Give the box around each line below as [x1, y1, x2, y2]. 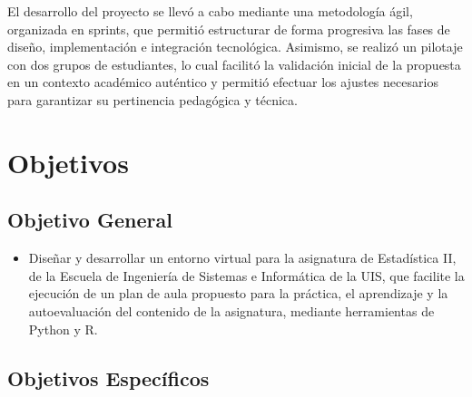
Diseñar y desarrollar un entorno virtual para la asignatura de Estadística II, [28, 248, 457, 267]
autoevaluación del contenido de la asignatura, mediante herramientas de [28, 301, 435, 320]
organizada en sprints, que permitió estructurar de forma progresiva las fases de [7, 19, 450, 38]
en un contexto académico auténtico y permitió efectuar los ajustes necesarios [7, 73, 438, 92]
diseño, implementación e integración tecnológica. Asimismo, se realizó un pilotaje [7, 37, 463, 56]
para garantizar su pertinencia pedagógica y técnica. [7, 90, 298, 109]
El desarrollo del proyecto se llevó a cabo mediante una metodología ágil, [7, 2, 413, 20]
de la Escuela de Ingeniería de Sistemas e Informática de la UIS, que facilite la [28, 266, 465, 285]
